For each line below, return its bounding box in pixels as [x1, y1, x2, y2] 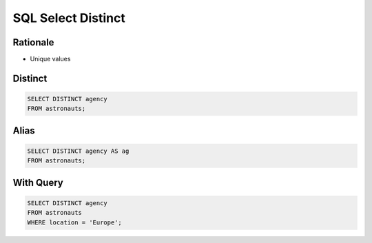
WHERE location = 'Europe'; [27, 218, 122, 226]
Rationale [12, 36, 54, 48]
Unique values [30, 55, 71, 63]
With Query [12, 176, 63, 189]
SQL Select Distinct [12, 10, 125, 25]
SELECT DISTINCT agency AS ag [27, 147, 130, 155]
